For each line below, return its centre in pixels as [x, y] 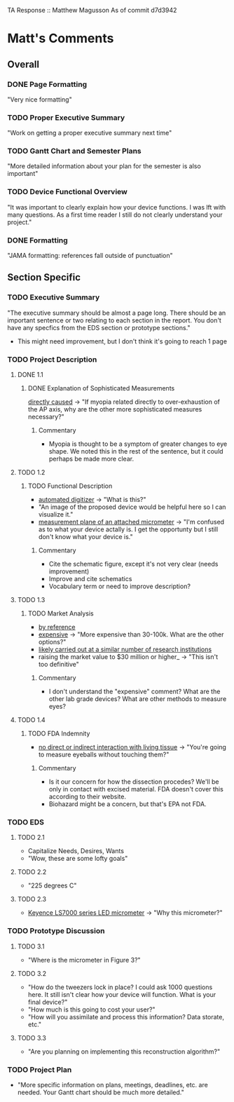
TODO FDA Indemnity [59, 734]
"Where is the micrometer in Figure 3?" [84, 960]
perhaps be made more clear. [91, 459]
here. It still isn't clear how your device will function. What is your [122, 994]
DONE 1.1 [30, 375]
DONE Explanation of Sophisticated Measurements [101, 388]
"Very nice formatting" [40, 99]
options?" [52, 642]
